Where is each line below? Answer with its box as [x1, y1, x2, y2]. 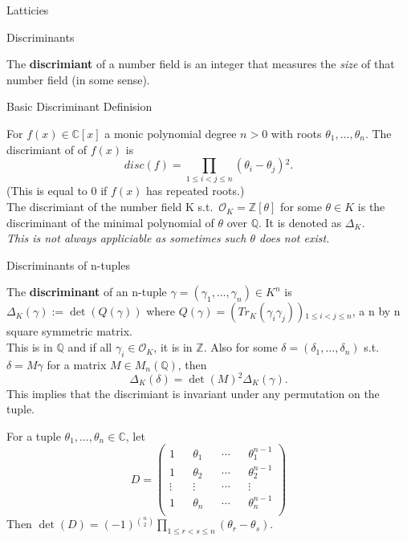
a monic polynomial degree [104, 124, 237, 141]
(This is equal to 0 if [6, 182, 108, 199]
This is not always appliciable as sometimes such [6, 230, 246, 246]
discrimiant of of [6, 140, 88, 157]
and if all [67, 339, 112, 356]
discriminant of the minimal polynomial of [6, 214, 214, 230]
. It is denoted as [258, 214, 342, 230]
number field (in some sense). [6, 71, 150, 87]
